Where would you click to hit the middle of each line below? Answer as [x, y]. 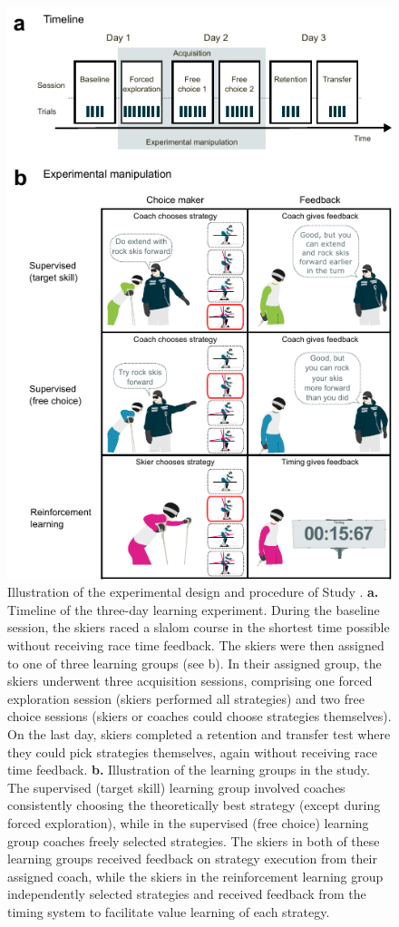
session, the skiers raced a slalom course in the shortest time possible [199, 627]
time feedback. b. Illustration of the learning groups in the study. [189, 770]
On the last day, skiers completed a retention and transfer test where [199, 733]
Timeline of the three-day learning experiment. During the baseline [194, 609]
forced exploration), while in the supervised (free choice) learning [188, 822]
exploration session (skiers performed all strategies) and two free [186, 698]
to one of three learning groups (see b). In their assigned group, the [195, 663]
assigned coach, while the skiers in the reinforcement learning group [195, 876]
